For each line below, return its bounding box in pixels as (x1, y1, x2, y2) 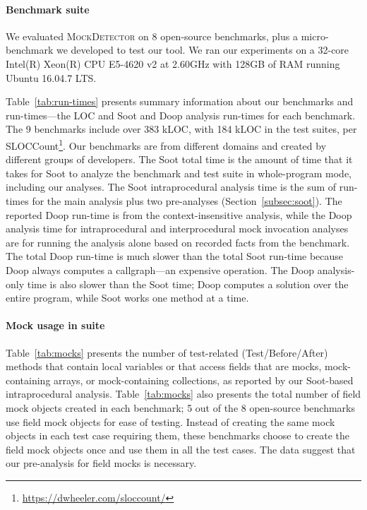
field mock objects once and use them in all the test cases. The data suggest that (6, 441, 356, 456)
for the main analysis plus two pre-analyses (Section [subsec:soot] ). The (32, 193, 342, 208)
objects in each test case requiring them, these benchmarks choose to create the (6, 428, 350, 443)
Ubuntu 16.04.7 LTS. (6, 70, 97, 85)
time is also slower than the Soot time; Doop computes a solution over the (27, 276, 349, 291)
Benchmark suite (6, 1, 90, 16)
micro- (301, 28, 329, 43)
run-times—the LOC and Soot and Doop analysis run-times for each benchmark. (6, 107, 356, 122)
